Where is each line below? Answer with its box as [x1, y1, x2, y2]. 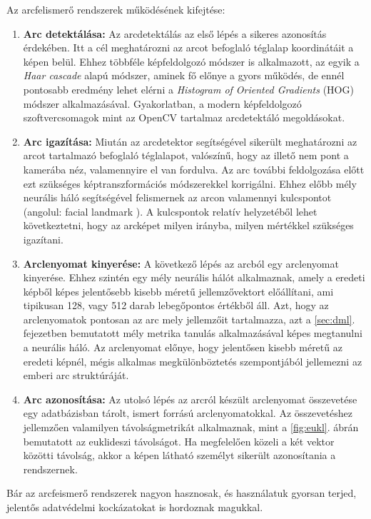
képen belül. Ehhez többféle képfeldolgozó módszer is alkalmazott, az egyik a [23, 54, 360, 69]
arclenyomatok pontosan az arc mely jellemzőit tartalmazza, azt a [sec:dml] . [23, 311, 355, 326]
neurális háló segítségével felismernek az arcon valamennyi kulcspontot [23, 190, 332, 205]
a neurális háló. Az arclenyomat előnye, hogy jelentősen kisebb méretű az [23, 340, 342, 355]
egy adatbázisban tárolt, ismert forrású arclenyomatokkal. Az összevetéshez [23, 405, 352, 420]
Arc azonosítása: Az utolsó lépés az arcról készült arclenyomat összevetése [23, 391, 357, 406]
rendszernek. [23, 461, 78, 476]
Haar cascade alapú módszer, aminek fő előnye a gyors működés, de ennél [23, 68, 345, 83]
